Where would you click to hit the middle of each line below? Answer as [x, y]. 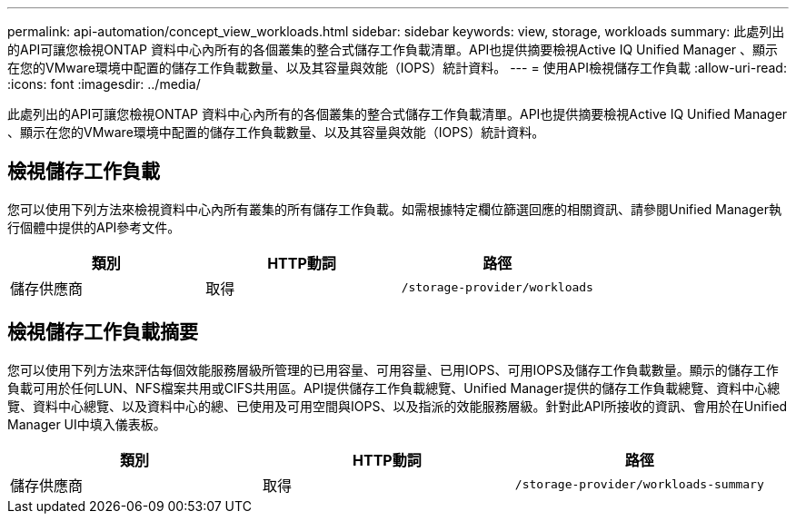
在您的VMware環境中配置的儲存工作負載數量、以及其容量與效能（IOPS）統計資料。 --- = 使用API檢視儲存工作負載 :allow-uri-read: [397, 68]
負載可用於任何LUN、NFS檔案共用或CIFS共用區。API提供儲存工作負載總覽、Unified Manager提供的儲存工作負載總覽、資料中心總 [394, 388]
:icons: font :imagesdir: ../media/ [104, 84]
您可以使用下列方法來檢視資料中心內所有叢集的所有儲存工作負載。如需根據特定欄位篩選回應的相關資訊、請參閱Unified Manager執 [394, 209]
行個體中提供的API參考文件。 [94, 227]
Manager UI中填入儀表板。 [87, 424]
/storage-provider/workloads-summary [639, 485]
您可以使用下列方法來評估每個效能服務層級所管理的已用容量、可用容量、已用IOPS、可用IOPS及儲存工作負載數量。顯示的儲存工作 [393, 369]
